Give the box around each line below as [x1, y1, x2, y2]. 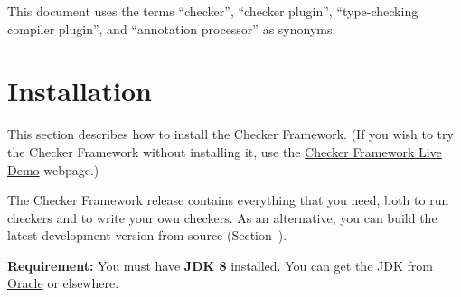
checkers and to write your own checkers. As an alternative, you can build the [7, 208, 437, 227]
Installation [7, 72, 152, 109]
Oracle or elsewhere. [7, 274, 119, 292]
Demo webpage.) [7, 160, 99, 179]
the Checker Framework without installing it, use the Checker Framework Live [7, 142, 442, 161]
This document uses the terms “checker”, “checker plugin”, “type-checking [7, 2, 419, 20]
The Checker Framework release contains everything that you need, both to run [7, 190, 449, 209]
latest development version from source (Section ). [7, 226, 287, 245]
